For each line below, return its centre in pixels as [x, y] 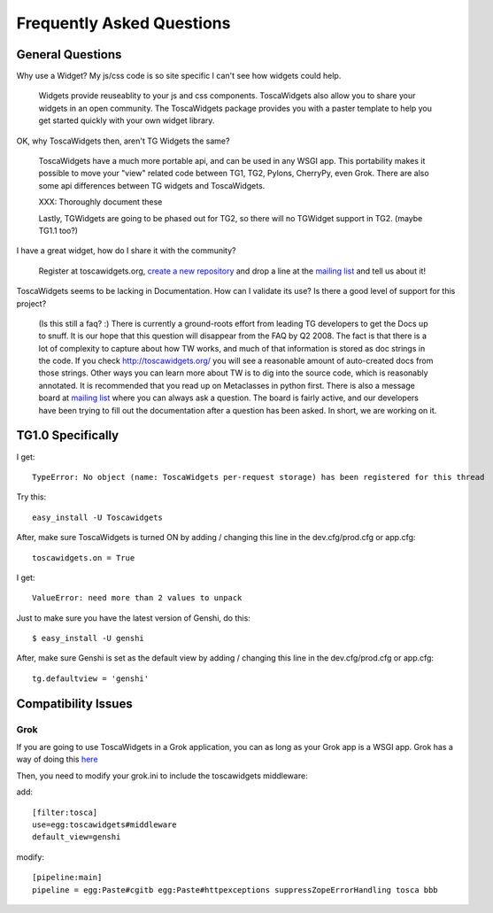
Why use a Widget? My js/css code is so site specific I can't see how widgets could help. [179, 76]
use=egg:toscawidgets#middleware [104, 824]
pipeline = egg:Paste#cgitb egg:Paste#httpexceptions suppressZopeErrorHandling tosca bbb [235, 890]
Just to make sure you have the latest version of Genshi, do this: [134, 618]
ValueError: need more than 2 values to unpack [137, 598]
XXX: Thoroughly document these [100, 202]
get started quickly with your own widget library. [127, 120]
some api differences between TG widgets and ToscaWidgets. [152, 185]
